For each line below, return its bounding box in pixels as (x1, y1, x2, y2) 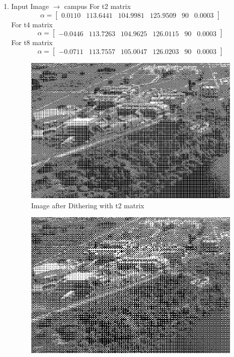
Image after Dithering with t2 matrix (31, 200, 145, 210)
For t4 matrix (11, 19, 53, 29)
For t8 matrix (11, 37, 53, 48)
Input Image (11, 1, 49, 11)
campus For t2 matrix (64, 1, 131, 11)
